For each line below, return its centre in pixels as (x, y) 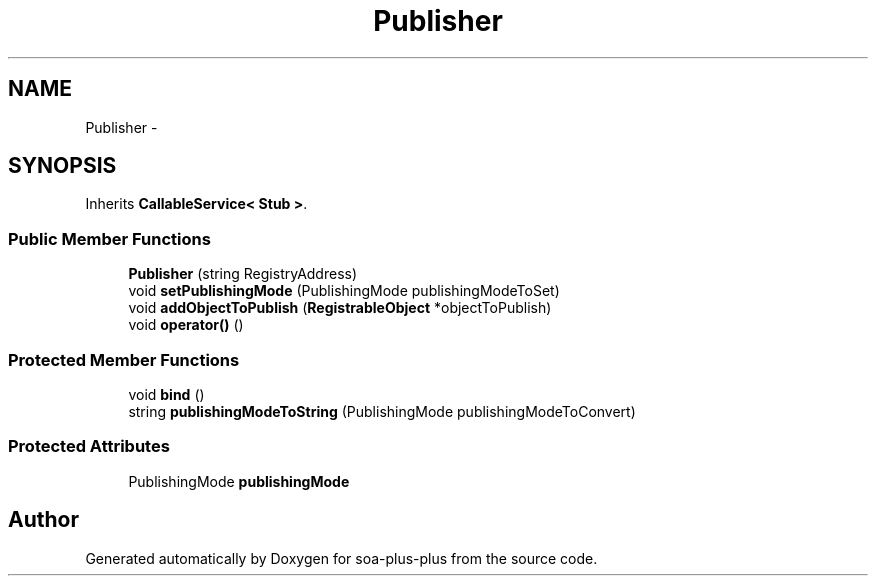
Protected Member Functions (124, 359)
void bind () (166, 394)
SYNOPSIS (62, 166)
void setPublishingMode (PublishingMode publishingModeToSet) (344, 291)
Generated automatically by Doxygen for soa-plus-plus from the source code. (341, 558)
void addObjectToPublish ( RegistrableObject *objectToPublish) (340, 308)
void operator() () (186, 325)
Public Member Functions (109, 238)
